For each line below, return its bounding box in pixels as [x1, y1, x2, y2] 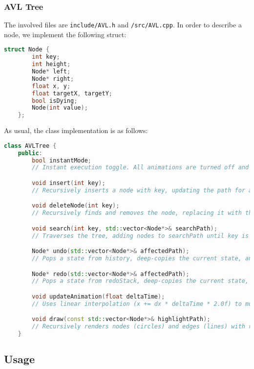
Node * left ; [32, 68, 71, 75]
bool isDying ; [32, 97, 78, 104]
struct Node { [4, 46, 50, 53]
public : [18, 149, 42, 157]
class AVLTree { [4, 142, 57, 149]
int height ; [32, 61, 71, 68]
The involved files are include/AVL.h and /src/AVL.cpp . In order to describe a [4, 20, 242, 30]
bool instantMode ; [32, 157, 91, 164]
